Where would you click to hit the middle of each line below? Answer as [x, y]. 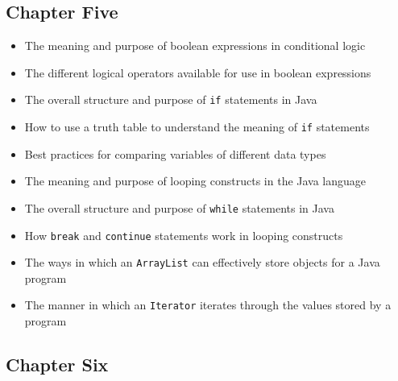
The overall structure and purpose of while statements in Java [179, 207]
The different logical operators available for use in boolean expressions [198, 72]
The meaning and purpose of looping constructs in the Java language [195, 181]
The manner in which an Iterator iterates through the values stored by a [208, 305]
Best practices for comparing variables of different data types [175, 153]
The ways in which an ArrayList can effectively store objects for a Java [202, 262]
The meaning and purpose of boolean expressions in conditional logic [195, 46]
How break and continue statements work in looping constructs [184, 235]
